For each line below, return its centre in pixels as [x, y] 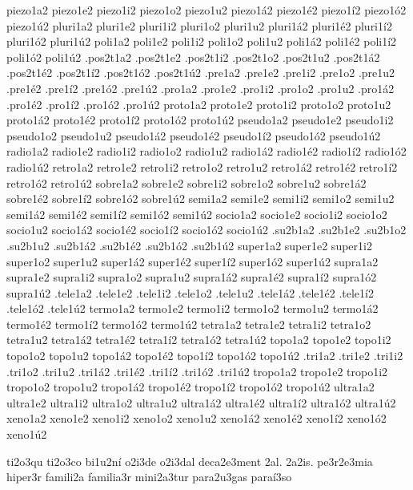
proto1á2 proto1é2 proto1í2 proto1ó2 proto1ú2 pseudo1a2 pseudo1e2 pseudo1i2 [200, 120]
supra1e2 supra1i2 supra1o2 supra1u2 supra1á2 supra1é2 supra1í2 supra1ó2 [192, 277]
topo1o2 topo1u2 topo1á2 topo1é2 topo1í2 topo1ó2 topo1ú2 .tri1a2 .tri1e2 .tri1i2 [205, 356]
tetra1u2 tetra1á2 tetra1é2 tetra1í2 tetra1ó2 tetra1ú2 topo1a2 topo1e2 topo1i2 [199, 340]
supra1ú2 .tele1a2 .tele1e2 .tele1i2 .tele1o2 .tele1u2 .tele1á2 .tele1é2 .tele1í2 [190, 292]
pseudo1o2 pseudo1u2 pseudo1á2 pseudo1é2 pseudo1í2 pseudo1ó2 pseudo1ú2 [194, 135]
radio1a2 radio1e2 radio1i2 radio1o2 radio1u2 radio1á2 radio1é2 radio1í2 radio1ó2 [206, 151]
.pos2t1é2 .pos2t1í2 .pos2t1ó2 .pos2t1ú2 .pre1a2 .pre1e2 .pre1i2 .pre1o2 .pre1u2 [201, 73]
